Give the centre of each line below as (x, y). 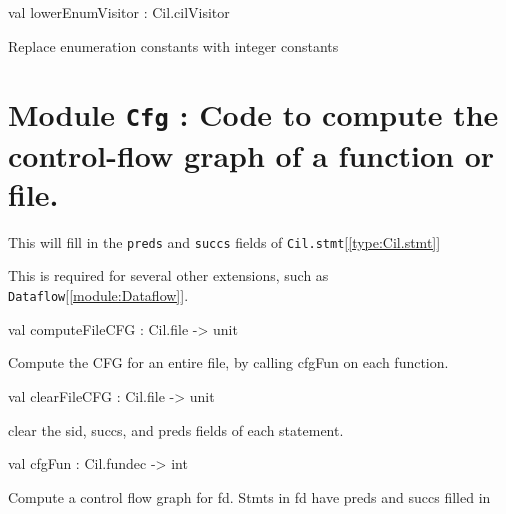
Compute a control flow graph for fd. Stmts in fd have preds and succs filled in (249, 496)
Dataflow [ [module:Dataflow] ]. (98, 295)
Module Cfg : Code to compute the (253, 114)
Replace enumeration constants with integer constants (173, 45)
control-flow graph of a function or (251, 154)
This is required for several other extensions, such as (168, 275)
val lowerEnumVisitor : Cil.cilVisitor (119, 12)
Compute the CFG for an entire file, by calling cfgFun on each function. (228, 362)
